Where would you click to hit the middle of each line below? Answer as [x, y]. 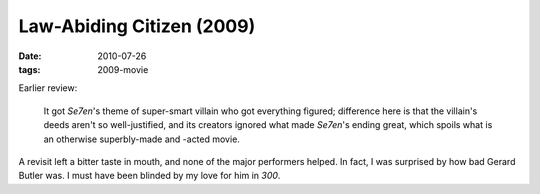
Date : [30, 56]
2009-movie [123, 69]
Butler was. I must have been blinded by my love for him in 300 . [149, 176]
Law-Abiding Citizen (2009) [137, 26]
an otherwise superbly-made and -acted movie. [141, 139]
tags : [29, 69]
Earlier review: [48, 88]
